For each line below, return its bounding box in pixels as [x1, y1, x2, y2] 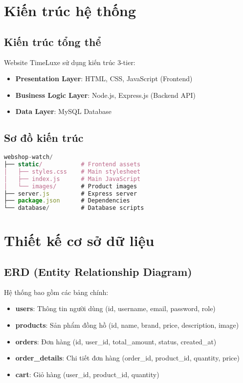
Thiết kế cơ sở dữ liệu [4, 230, 155, 250]
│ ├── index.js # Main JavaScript [4, 175, 141, 182]
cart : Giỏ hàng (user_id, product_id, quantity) [15, 369, 159, 379]
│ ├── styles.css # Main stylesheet [4, 168, 141, 175]
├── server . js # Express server [4, 190, 137, 197]
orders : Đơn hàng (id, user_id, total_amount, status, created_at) [15, 336, 217, 346]
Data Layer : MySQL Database [15, 106, 112, 116]
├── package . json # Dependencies [4, 197, 130, 204]
